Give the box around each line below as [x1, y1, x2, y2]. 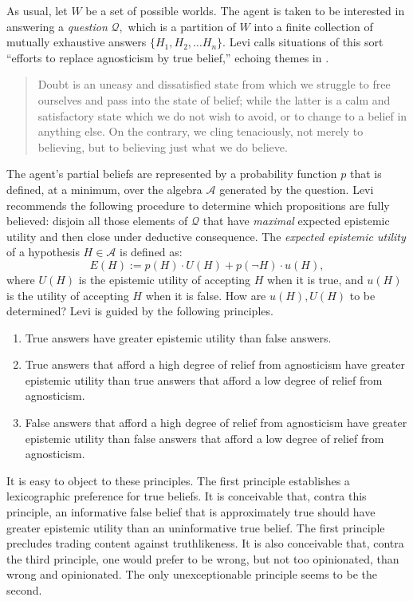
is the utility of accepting [6, 287, 129, 303]
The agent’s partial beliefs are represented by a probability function [6, 165, 337, 182]
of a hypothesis [6, 243, 80, 260]
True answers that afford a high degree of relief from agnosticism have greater [25, 356, 405, 373]
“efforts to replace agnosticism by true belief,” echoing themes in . [6, 49, 329, 65]
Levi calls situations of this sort [229, 34, 383, 50]
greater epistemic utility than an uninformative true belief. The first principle [6, 519, 385, 536]
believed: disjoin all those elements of [6, 212, 188, 229]
